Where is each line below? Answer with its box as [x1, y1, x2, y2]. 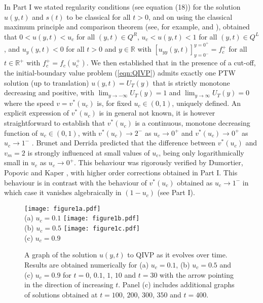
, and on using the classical [148, 11, 233, 22]
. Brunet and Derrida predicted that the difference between [31, 137, 216, 148]
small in [4, 157, 29, 168]
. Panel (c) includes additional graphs [118, 279, 235, 290]
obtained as [177, 177, 213, 187]
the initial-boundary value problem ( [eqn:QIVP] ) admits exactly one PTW [4, 67, 236, 78]
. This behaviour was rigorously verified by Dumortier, [74, 157, 243, 168]
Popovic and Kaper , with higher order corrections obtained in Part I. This [4, 167, 238, 178]
